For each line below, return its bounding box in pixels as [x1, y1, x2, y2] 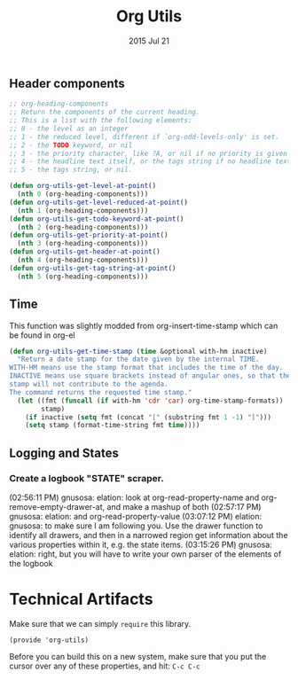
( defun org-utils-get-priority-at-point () [9, 231, 169, 240]
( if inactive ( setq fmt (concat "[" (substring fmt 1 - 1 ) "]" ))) [25, 412, 272, 422]
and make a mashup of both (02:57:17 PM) [106, 501, 262, 512]
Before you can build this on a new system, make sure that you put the [9, 651, 267, 661]
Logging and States [9, 445, 120, 460]
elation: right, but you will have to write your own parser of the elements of [9, 548, 282, 559]
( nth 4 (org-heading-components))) [17, 255, 149, 265]
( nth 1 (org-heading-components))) [17, 206, 149, 215]
